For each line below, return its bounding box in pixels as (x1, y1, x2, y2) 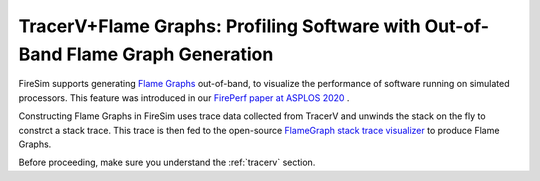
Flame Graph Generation (66, 43, 274, 65)
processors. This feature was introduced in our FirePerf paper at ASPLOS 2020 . (18, 91, 350, 104)
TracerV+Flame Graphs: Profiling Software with (18, 15, 421, 37)
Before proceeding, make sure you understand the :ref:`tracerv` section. (18, 156, 316, 169)
